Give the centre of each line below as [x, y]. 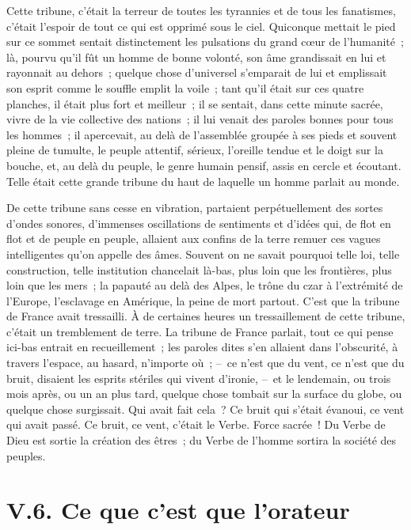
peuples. [26, 455]
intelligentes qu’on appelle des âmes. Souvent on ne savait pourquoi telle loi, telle [203, 254]
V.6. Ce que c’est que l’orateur [178, 510]
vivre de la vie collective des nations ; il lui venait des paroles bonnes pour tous [200, 119]
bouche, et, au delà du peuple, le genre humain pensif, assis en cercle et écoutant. [204, 165]
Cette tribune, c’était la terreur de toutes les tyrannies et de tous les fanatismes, [201, 10]
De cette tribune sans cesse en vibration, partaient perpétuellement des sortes [195, 208]
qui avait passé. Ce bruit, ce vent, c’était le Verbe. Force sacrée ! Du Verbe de [196, 424]
